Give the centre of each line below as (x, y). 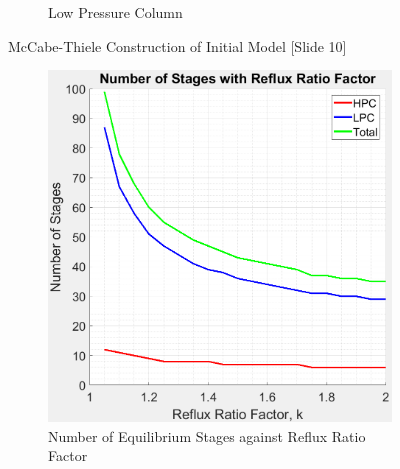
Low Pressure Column (115, 12)
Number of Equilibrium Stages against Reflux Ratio (207, 435)
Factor (68, 455)
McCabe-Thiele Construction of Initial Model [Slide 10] (177, 45)
